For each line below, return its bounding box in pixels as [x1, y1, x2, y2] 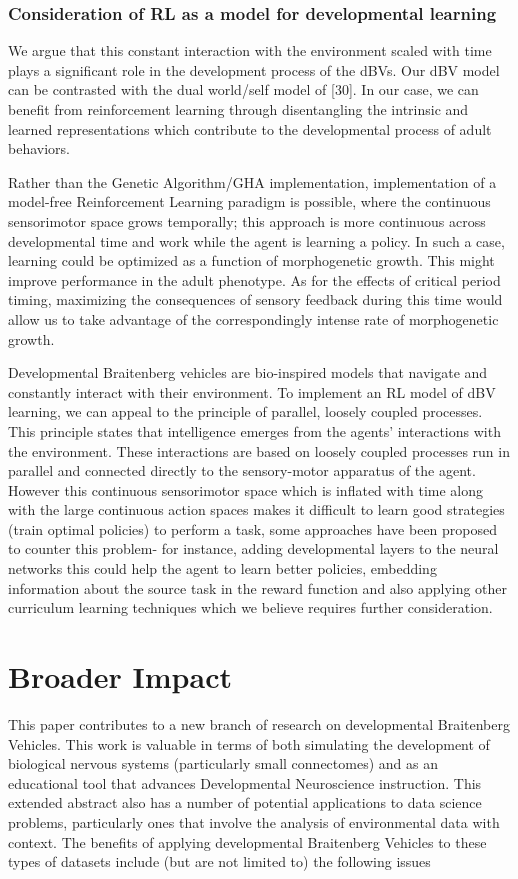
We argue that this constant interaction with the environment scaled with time [8, 40, 492, 61]
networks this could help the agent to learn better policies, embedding [8, 558, 437, 579]
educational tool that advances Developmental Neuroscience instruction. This [8, 772, 482, 793]
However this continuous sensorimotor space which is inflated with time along [8, 479, 483, 500]
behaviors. [8, 138, 70, 159]
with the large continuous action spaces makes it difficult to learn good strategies [8, 499, 505, 520]
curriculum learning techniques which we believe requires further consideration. [8, 597, 493, 618]
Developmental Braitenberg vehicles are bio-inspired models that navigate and [8, 362, 488, 383]
